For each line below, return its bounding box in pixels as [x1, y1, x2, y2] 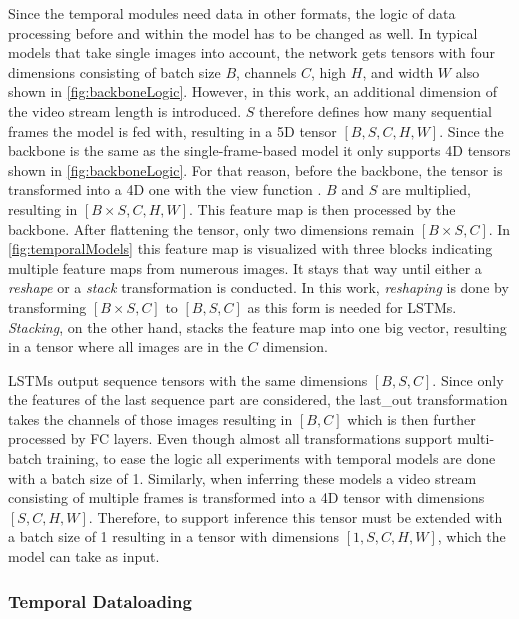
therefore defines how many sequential [259, 100, 492, 121]
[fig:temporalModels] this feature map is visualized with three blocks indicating [8, 238, 493, 259]
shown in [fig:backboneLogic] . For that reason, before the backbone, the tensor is [8, 159, 503, 180]
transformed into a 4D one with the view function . [8, 179, 322, 200]
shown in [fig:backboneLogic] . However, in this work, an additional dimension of [8, 81, 498, 102]
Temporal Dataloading [8, 588, 192, 613]
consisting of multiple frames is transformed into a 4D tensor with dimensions [8, 487, 485, 508]
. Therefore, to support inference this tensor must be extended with [88, 506, 503, 527]
